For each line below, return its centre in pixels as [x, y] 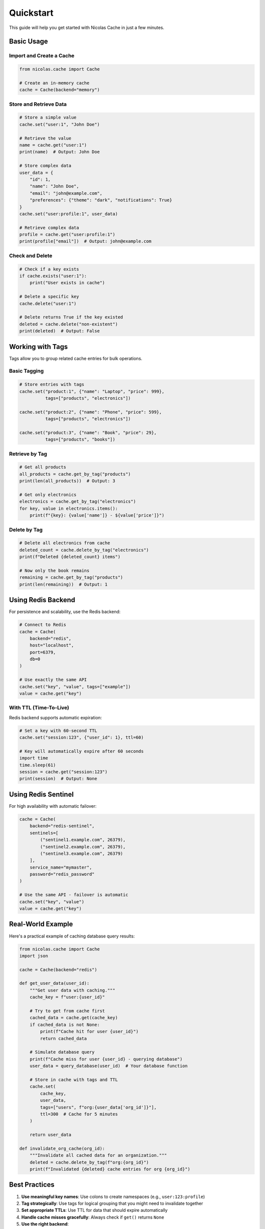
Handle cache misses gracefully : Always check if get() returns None [93, 1217]
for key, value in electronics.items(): [68, 508]
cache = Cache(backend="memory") [60, 90]
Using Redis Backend [42, 600]
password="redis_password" [62, 874]
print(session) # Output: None [58, 779]
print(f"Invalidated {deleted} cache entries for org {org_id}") [110, 1169]
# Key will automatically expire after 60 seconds [82, 751]
